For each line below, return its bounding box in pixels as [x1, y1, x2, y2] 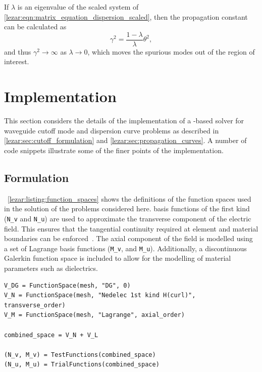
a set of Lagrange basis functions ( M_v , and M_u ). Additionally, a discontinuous [4, 243, 247, 253]
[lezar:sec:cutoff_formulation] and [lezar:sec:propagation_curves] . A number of [4, 135, 247, 146]
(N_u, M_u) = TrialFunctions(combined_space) [4, 361, 160, 368]
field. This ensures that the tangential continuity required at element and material [4, 223, 258, 234]
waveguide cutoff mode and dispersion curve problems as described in [4, 125, 219, 135]
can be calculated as [4, 21, 67, 32]
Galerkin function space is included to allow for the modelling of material [4, 253, 231, 263]
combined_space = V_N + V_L [4, 331, 98, 339]
